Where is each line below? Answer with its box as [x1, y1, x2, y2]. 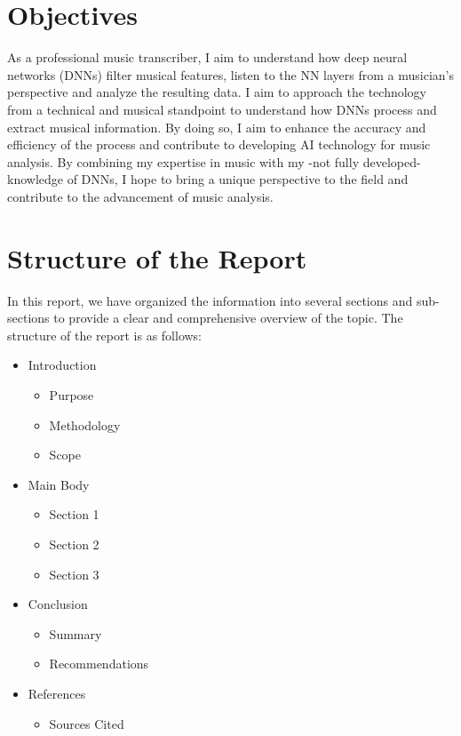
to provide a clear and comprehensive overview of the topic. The [53, 308, 403, 327]
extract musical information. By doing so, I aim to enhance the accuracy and [7, 117, 426, 136]
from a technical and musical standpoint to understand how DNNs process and [7, 100, 437, 118]
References [28, 684, 86, 702]
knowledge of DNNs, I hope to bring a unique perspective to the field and [7, 170, 409, 188]
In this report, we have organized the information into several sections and [7, 291, 413, 309]
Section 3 [49, 564, 99, 583]
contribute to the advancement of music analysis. [7, 187, 274, 205]
